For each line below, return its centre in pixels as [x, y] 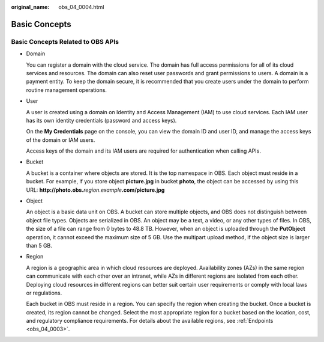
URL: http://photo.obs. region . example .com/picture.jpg [95, 190]
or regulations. [44, 293]
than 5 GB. [39, 245]
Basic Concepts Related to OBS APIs [65, 41]
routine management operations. [67, 90]
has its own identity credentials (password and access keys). [101, 120]
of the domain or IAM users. [61, 140]
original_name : [30, 7]
